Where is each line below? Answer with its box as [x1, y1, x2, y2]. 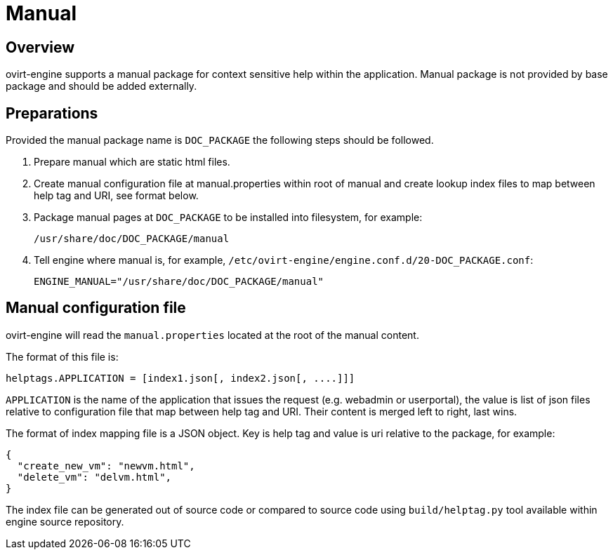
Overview [6, 38, 75, 56]
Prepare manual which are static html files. [34, 156, 230, 168]
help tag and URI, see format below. [34, 189, 199, 202]
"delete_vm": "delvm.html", [17, 471, 172, 483]
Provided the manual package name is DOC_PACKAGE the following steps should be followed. [6, 134, 434, 147]
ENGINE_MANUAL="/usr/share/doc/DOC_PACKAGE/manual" [34, 276, 324, 288]
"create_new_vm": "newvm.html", [17, 460, 195, 472]
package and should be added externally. [6, 80, 197, 93]
